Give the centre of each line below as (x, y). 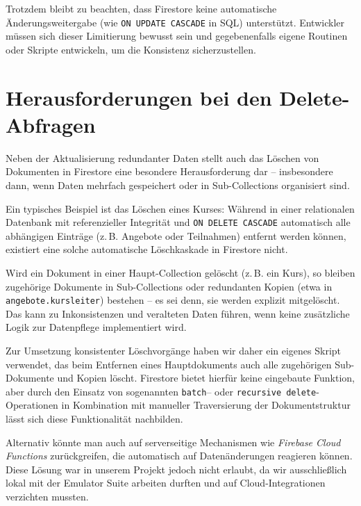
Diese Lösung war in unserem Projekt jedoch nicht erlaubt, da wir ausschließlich (176, 469)
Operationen (32, 405)
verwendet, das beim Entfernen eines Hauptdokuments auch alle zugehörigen (169, 364)
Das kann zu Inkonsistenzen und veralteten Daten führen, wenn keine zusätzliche (178, 313)
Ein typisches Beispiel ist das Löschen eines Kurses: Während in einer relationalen (180, 208)
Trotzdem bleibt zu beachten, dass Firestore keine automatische (141, 8)
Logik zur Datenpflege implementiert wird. (96, 327)
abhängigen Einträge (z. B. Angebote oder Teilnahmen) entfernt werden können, (176, 235)
